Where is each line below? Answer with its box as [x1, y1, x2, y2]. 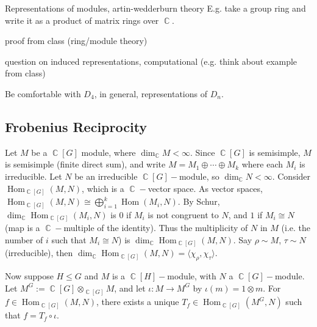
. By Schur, [177, 195, 220, 208]
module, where [81, 145, 136, 158]
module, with [167, 270, 216, 282]
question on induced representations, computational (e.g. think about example [5, 54, 297, 67]
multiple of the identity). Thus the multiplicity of [63, 221, 248, 234]
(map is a [5, 221, 40, 234]
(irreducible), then [5, 246, 73, 259]
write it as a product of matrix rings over [5, 13, 159, 26]
